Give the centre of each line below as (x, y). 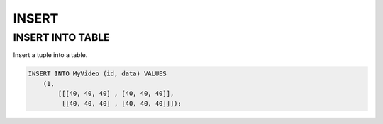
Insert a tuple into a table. (50, 55)
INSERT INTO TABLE (61, 37)
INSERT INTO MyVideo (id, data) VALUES (97, 74)
